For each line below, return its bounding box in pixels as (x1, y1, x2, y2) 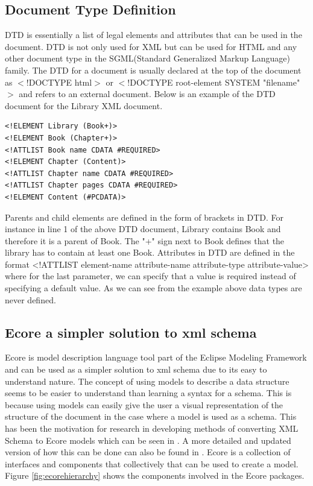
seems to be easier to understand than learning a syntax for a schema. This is (5, 387, 292, 399)
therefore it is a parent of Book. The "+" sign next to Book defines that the (5, 234, 285, 247)
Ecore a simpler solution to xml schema (5, 323, 257, 341)
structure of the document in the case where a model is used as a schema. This (5, 410, 297, 423)
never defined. (5, 293, 56, 306)
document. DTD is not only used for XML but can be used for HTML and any (5, 40, 297, 52)
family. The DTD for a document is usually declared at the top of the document (5, 63, 302, 76)
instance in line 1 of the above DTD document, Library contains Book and (5, 222, 281, 235)
